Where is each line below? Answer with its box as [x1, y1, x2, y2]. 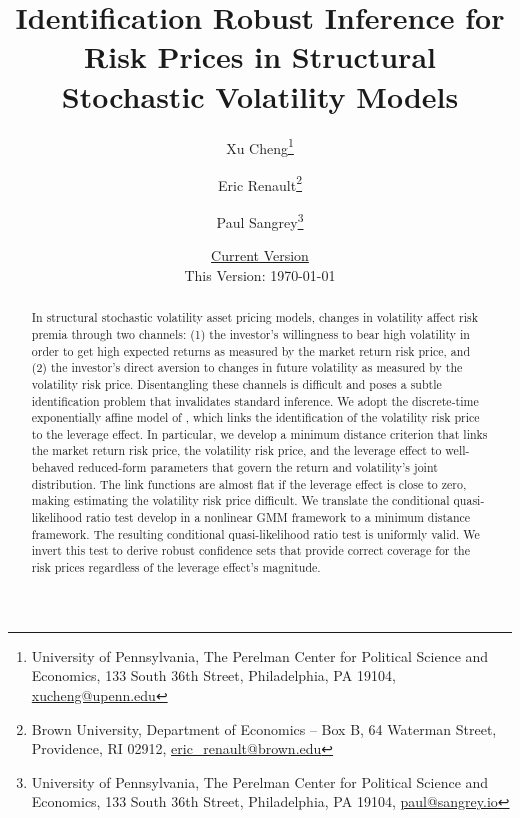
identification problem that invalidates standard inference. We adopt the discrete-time [31, 392, 479, 409]
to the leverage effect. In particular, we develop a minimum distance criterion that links [31, 425, 488, 442]
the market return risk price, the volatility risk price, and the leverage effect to [31, 442, 442, 459]
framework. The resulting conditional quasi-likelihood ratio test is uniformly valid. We [31, 525, 480, 542]
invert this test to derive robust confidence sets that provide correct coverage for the [31, 542, 470, 559]
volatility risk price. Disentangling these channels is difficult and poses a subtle [31, 375, 442, 392]
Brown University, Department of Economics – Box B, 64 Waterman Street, [31, 718, 497, 739]
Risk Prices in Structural [84, 36, 436, 77]
